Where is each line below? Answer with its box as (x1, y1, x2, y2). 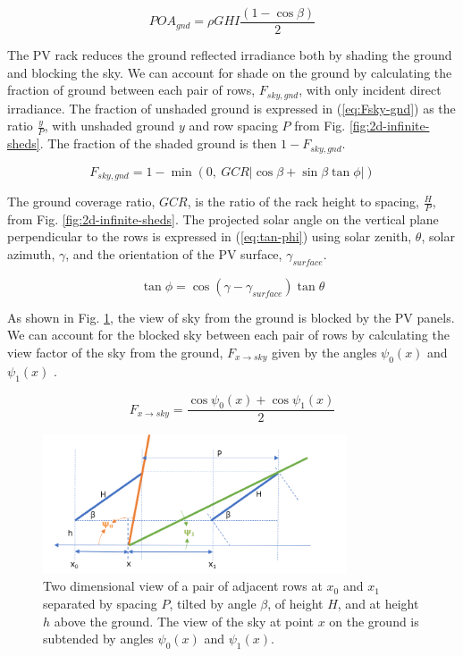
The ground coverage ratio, (7, 192, 156, 211)
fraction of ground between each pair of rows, (7, 80, 256, 99)
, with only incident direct (299, 80, 442, 99)
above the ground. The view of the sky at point (54, 611, 314, 630)
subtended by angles (43, 629, 154, 648)
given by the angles (271, 343, 377, 362)
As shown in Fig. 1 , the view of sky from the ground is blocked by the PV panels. (7, 307, 455, 326)
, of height (267, 593, 324, 612)
